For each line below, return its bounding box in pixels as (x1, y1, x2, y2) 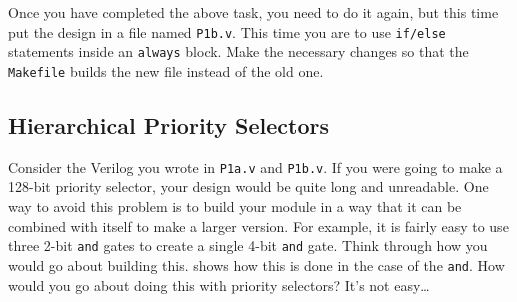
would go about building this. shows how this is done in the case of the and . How (8, 254, 505, 275)
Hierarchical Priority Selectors (8, 109, 330, 140)
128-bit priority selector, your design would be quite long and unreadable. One (8, 176, 489, 197)
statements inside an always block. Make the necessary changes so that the (8, 41, 469, 62)
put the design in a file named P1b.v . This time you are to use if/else (8, 21, 446, 42)
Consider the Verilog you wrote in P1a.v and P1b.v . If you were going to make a (8, 156, 503, 177)
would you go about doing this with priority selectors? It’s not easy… (8, 274, 430, 295)
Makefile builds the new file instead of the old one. (8, 60, 324, 81)
